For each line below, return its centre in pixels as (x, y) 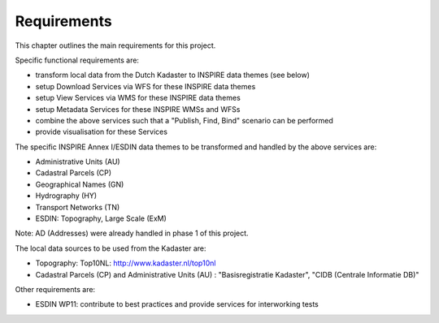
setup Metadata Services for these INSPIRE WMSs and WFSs (138, 109)
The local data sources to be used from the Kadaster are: (111, 248)
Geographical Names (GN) (80, 184)
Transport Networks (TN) (78, 207)
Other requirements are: (55, 289)
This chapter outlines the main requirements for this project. (115, 45)
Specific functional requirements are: (77, 60)
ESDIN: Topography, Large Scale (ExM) (101, 218)
